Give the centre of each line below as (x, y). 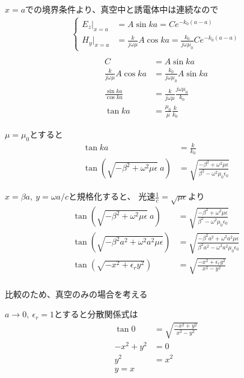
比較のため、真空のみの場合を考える (76, 294)
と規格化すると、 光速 (112, 196)
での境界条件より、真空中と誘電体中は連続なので (122, 9)
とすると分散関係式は (96, 314)
